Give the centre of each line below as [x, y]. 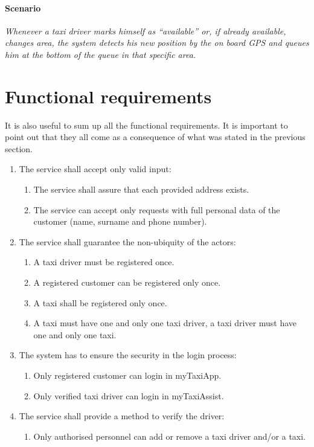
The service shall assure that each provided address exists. [141, 189]
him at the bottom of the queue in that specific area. [101, 54]
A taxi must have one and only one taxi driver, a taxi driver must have [165, 323]
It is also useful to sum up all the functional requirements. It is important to [146, 125]
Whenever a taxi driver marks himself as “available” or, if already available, [146, 31]
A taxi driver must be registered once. [104, 262]
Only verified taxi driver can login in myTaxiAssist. [129, 395]
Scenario [23, 8]
